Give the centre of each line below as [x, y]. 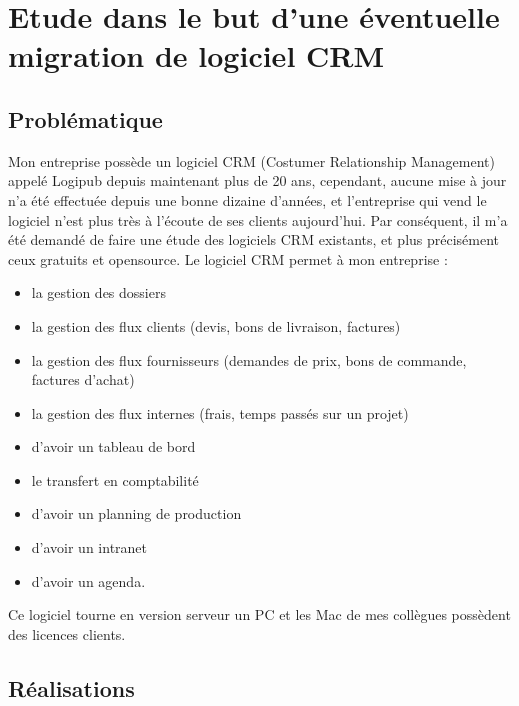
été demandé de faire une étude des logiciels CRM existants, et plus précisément [254, 239]
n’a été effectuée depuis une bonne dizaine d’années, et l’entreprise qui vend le [247, 199]
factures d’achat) [83, 379]
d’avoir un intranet [89, 547]
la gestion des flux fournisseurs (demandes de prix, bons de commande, [249, 359]
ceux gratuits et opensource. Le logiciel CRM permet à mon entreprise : [228, 258]
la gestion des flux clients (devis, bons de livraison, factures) [216, 325]
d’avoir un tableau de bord [113, 446]
